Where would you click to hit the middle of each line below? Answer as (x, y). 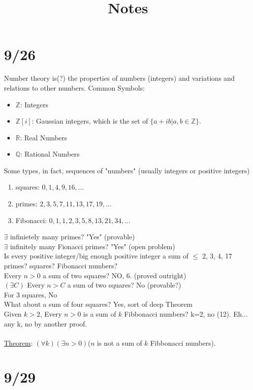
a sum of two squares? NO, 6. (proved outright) (115, 275)
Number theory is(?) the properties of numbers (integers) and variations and (119, 78)
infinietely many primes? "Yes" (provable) (72, 237)
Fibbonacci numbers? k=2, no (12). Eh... (186, 314)
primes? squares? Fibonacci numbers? (61, 266)
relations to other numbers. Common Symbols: (74, 87)
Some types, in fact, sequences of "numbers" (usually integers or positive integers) (127, 170)
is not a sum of (119, 342)
